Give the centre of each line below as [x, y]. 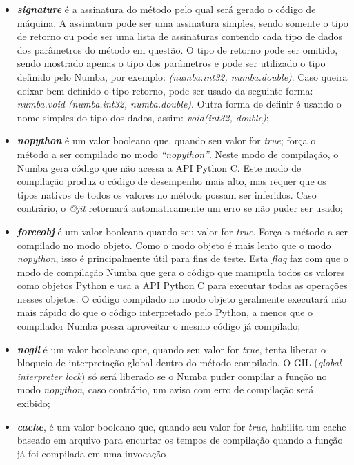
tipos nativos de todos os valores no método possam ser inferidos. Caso [167, 194]
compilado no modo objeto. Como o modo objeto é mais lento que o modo [174, 245]
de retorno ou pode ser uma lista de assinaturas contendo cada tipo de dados [179, 36]
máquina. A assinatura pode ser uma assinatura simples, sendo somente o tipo [183, 22]
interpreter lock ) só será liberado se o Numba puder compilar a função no [172, 376]
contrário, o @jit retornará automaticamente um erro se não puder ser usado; [180, 208]
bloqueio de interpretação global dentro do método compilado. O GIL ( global [179, 363]
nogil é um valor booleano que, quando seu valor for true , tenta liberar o [171, 349]
